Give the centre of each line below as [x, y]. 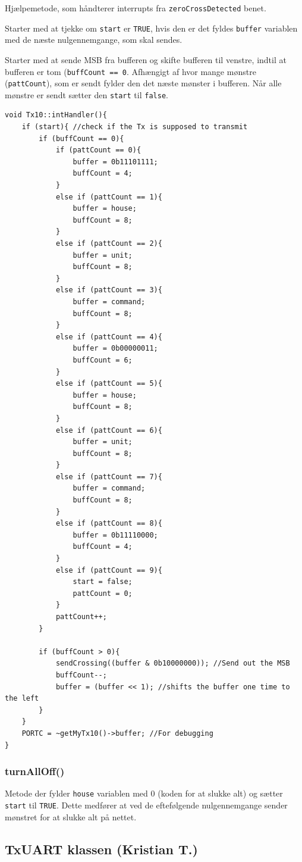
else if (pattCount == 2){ [109, 243]
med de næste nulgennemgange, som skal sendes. [94, 40]
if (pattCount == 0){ [98, 150]
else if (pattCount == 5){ [109, 384]
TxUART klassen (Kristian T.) [101, 849]
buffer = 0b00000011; [115, 349]
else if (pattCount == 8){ [109, 524]
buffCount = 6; [103, 360]
